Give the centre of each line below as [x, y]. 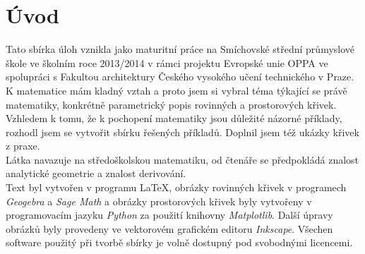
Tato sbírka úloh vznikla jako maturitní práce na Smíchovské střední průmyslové [180, 49]
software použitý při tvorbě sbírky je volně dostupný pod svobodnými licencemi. [179, 242]
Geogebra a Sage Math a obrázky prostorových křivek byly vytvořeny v [159, 201]
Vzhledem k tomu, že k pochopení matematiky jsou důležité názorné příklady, [174, 118]
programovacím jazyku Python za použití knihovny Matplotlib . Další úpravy [169, 215]
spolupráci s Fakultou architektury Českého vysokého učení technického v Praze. [180, 77]
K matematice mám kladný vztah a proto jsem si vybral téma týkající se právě [176, 90]
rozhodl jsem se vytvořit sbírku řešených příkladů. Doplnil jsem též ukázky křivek [182, 132]
